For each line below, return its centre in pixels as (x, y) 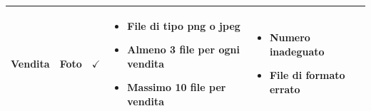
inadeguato (297, 51)
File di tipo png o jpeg (184, 25)
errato (285, 89)
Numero (290, 37)
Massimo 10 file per (177, 87)
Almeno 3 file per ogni (183, 49)
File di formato (307, 75)
